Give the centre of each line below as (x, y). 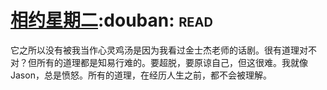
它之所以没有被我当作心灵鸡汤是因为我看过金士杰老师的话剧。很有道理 (155, 50)
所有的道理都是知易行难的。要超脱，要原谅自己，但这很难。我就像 (172, 62)
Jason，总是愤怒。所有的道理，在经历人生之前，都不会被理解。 (141, 75)
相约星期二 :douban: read (111, 20)
